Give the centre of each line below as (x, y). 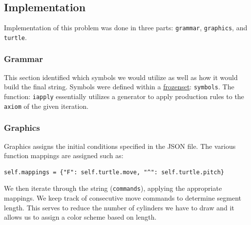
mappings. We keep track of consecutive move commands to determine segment (123, 197)
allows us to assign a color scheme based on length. (80, 217)
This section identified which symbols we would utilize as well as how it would (121, 77)
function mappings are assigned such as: (64, 155)
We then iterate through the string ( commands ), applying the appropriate (113, 188)
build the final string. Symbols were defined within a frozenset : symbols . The (119, 87)
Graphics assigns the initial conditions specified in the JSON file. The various (120, 146)
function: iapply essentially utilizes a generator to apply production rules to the (124, 96)
